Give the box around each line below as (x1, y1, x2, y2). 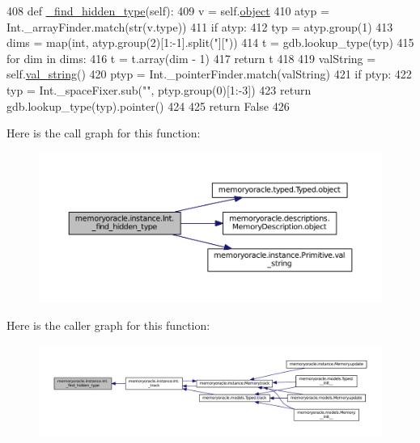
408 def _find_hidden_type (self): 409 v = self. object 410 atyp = (6, 2, 329, 19)
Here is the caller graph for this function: (6, 316, 210, 333)
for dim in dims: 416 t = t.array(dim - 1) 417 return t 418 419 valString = (6, 49, 376, 66)
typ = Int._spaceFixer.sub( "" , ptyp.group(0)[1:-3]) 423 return (6, 81, 312, 98)
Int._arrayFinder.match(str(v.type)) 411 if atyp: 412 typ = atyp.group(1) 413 (6, 18, 393, 35)
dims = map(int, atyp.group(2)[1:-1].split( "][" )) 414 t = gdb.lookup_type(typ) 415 (6, 34, 414, 51)
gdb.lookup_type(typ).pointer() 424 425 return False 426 (6, 97, 290, 114)
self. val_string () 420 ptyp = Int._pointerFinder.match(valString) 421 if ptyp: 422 (6, 65, 412, 82)
